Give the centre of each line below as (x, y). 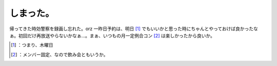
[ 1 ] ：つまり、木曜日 (32, 45)
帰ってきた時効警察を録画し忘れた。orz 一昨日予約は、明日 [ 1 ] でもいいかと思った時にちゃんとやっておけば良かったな (134, 29)
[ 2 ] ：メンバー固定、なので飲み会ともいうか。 (60, 54)
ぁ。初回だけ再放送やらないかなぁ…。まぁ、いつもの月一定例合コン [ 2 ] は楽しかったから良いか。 (112, 35)
